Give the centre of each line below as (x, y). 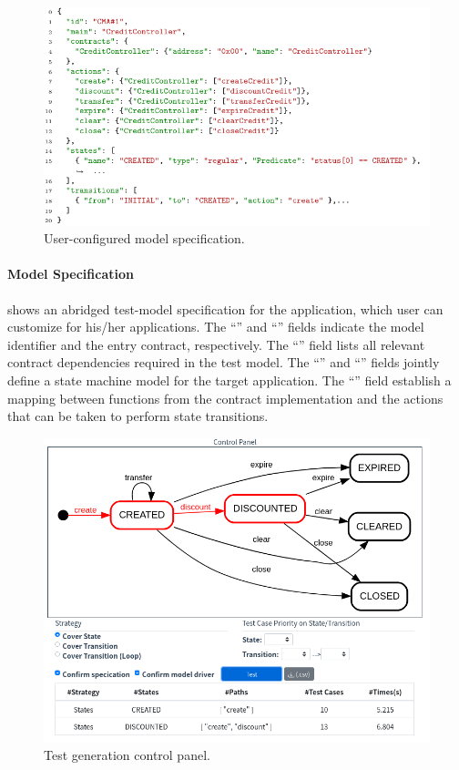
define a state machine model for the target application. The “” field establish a (229, 380)
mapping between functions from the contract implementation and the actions (225, 398)
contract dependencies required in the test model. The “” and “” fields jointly (224, 362)
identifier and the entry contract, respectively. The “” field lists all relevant (216, 344)
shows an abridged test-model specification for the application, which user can (225, 308)
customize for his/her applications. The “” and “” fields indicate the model (216, 327)
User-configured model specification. (144, 238)
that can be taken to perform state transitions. (138, 416)
